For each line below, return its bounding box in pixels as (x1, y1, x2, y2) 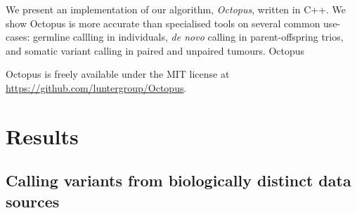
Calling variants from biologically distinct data (6, 170, 351, 191)
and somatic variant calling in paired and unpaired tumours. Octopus (6, 43, 305, 57)
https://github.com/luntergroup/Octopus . (6, 80, 187, 95)
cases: (6, 29, 30, 44)
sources (6, 190, 60, 212)
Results (6, 121, 79, 150)
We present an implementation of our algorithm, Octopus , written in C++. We (6, 2, 346, 16)
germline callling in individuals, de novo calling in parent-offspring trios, (33, 29, 344, 44)
